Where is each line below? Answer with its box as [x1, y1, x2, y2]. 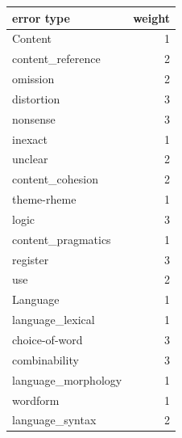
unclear [12, 150, 48, 167]
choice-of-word [12, 331, 83, 347]
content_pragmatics [12, 230, 111, 247]
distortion [12, 90, 60, 107]
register [12, 251, 49, 267]
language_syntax [12, 411, 97, 428]
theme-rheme [12, 191, 77, 208]
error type [12, 9, 70, 26]
